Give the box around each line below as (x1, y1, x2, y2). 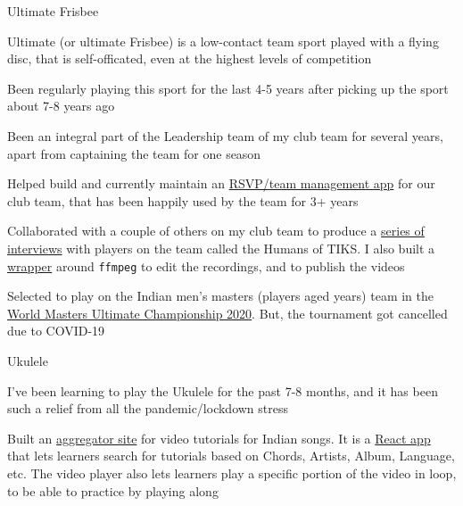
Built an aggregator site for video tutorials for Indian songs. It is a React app (7, 428, 431, 447)
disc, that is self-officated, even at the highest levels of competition (7, 49, 372, 68)
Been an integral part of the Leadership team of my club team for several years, (7, 126, 443, 145)
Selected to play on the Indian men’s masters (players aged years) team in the (7, 286, 434, 305)
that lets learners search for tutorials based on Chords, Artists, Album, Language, (7, 446, 455, 465)
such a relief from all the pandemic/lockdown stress (7, 399, 289, 418)
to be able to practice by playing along (7, 481, 219, 500)
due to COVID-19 (7, 321, 105, 340)
